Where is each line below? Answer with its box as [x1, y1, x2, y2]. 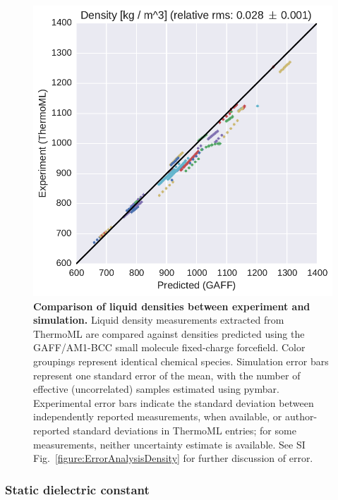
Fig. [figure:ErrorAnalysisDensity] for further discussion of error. [33, 451, 313, 465]
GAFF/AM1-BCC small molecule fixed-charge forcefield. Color [33, 340, 306, 355]
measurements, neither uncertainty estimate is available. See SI [33, 437, 306, 451]
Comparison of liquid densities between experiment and [33, 298, 310, 313]
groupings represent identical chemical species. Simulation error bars [33, 354, 329, 369]
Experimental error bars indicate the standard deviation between [33, 395, 314, 410]
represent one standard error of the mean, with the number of [33, 367, 301, 382]
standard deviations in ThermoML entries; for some [73, 423, 296, 438]
